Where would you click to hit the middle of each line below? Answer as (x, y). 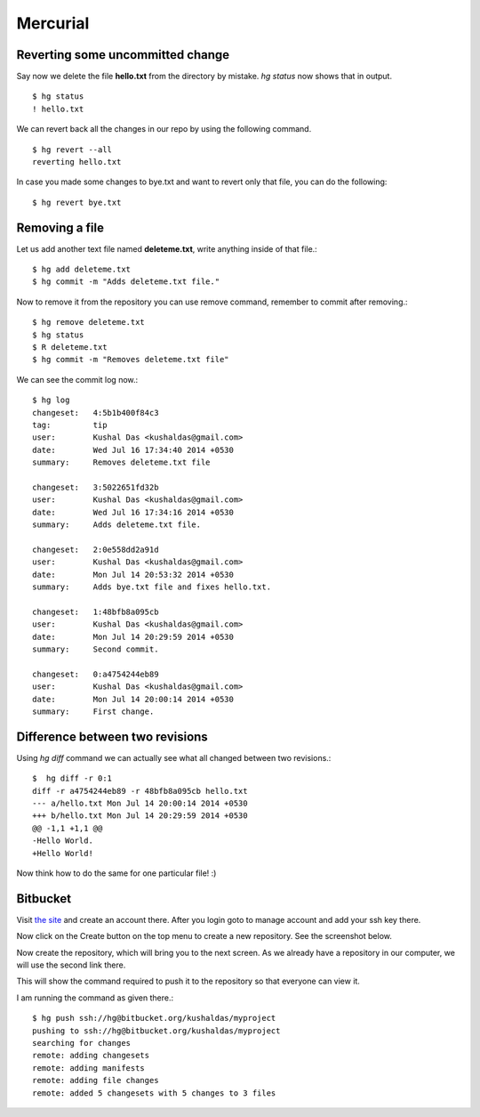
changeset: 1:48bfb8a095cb (96, 611)
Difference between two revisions (112, 737)
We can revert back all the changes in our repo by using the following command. (164, 129)
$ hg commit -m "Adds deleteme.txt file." (126, 282)
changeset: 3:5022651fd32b (96, 487)
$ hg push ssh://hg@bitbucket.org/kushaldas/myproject (154, 1018)
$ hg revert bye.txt (77, 202)
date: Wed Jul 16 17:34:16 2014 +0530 (133, 512)
